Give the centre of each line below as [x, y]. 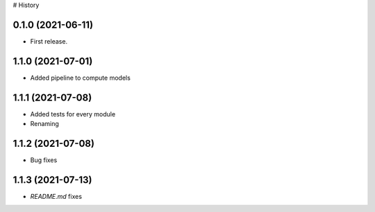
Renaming [44, 124]
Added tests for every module [73, 114]
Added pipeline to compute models [81, 78]
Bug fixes [44, 160]
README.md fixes [56, 196]
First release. [49, 41]
